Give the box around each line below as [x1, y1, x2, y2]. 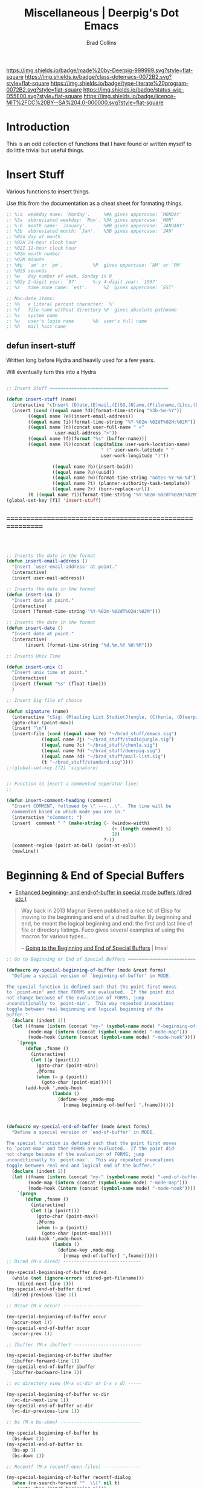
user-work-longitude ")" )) [100, 452, 169, 459]
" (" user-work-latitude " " [100, 447, 174, 453]
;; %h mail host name [6, 324, 66, 330]
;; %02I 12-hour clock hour [6, 245, 77, 252]
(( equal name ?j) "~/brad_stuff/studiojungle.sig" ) [41, 736, 174, 742]
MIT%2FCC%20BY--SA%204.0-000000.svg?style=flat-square [6, 99, 164, 106]
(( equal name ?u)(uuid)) [52, 469, 115, 475]
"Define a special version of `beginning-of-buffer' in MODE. [11, 973, 172, 979]
